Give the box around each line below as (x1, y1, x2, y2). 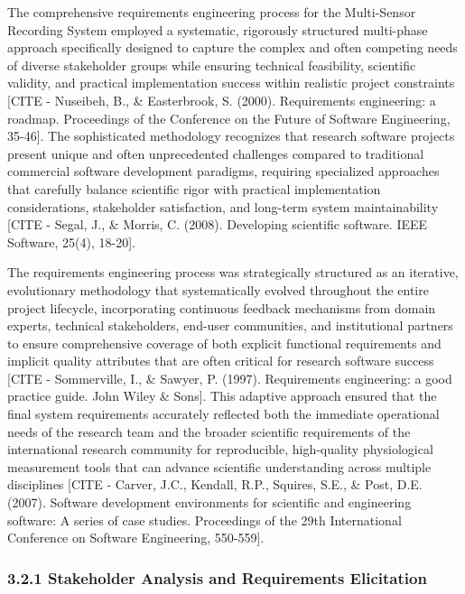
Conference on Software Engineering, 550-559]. (7, 528, 265, 547)
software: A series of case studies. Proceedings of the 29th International (7, 510, 402, 529)
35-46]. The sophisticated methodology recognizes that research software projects (7, 126, 455, 145)
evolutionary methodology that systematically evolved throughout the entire (7, 280, 429, 299)
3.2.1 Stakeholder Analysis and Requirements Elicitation (7, 566, 427, 589)
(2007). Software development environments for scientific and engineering (7, 493, 412, 512)
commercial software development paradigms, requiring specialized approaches (7, 162, 440, 181)
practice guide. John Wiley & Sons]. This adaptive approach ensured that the (7, 386, 437, 405)
